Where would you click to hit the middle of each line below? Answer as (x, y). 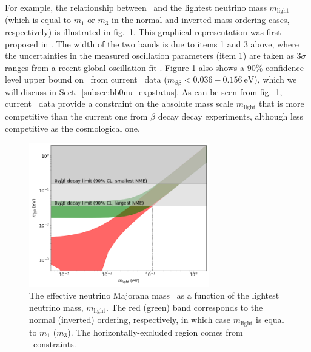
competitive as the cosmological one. (72, 128)
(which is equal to (38, 20)
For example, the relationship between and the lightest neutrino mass (136, 7)
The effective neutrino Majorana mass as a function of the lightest (154, 295)
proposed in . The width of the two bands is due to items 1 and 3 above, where (152, 43)
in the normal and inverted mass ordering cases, (201, 20)
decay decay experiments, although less (231, 116)
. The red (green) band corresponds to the (185, 307)
